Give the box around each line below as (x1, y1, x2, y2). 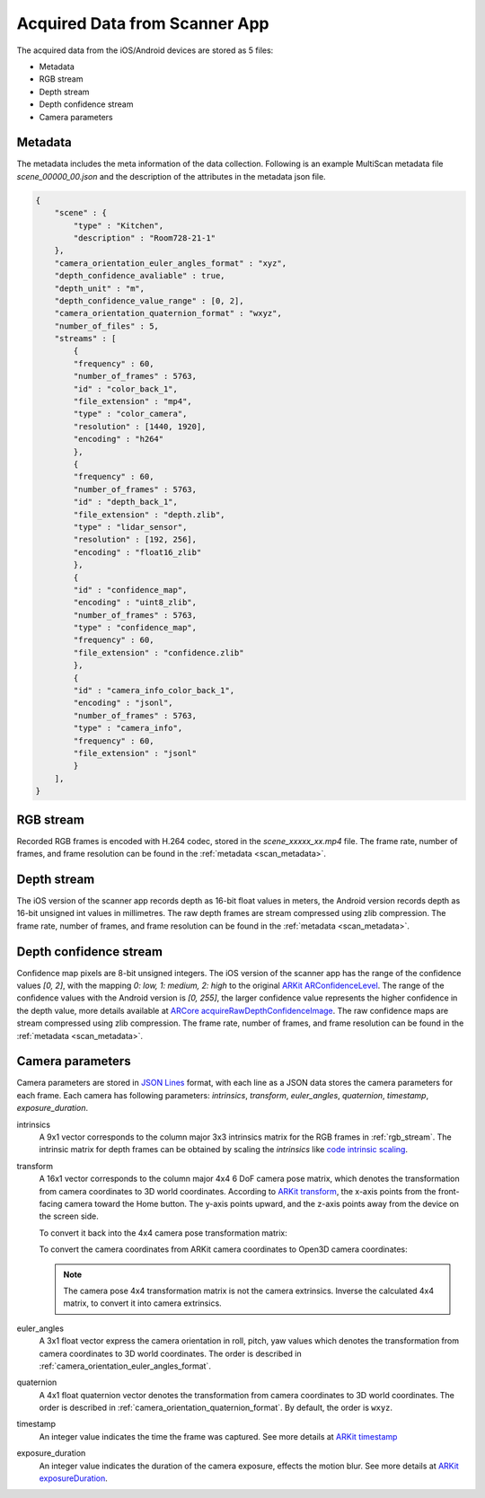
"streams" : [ (54, 333, 117, 344)
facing (39, 1199, 63, 1209)
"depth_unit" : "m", (54, 283, 145, 294)
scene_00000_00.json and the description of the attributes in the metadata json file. (16, 171, 327, 181)
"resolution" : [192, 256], (73, 534, 198, 545)
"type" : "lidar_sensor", (73, 522, 188, 532)
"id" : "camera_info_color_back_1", (73, 685, 235, 696)
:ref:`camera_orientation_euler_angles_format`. (39, 1361, 211, 1371)
